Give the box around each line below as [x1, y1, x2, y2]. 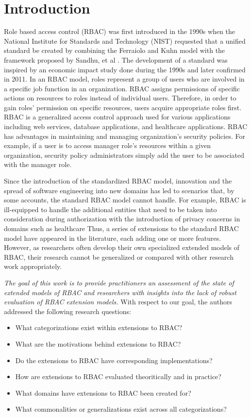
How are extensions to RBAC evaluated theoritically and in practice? [15, 371, 221, 382]
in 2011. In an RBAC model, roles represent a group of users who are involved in [4, 74, 245, 84]
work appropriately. [4, 261, 62, 271]
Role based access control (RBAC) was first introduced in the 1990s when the [4, 26, 235, 36]
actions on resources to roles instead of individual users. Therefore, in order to [4, 93, 236, 103]
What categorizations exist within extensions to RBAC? [15, 322, 183, 333]
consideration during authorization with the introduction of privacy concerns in [4, 214, 240, 224]
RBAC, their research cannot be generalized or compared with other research [4, 251, 234, 262]
